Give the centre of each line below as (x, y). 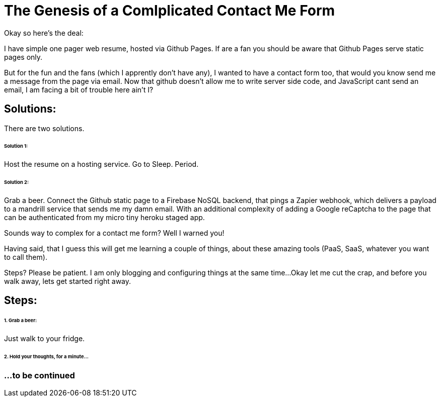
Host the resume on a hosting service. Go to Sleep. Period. (101, 164)
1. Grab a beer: (21, 321)
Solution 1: (16, 146)
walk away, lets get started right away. (68, 281)
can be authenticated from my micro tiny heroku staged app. (104, 217)
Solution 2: (17, 182)
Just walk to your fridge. (45, 339)
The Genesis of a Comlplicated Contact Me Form (170, 11)
